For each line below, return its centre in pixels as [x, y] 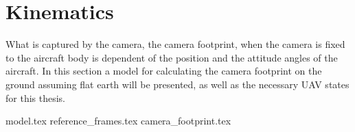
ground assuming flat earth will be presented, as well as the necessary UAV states [177, 84]
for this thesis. [35, 97]
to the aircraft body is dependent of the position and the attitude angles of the [172, 57]
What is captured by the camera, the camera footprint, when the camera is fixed [175, 44]
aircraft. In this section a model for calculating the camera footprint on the [164, 71]
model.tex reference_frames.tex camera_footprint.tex [118, 121]
